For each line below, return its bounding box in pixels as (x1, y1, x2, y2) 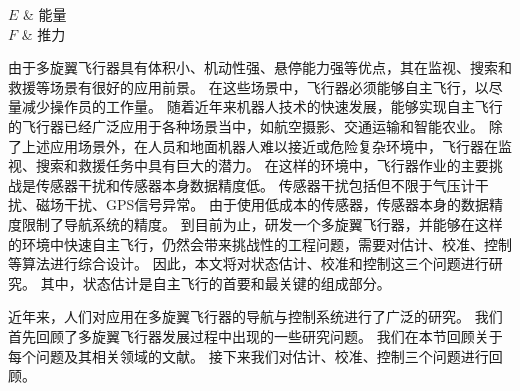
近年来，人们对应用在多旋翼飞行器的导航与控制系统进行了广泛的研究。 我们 (8, 306, 503, 327)
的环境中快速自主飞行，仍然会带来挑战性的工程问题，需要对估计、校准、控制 (8, 233, 512, 254)
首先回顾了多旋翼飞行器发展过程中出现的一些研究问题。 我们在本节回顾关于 (8, 325, 503, 346)
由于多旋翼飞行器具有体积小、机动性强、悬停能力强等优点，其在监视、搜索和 (8, 57, 512, 78)
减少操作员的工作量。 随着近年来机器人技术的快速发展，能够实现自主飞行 (21, 96, 503, 117)
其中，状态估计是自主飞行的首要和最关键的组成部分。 (40, 272, 391, 293)
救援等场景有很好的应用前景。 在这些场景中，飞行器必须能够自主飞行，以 (8, 76, 489, 97)
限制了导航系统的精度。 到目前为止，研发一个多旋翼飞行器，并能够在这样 (21, 213, 503, 234)
